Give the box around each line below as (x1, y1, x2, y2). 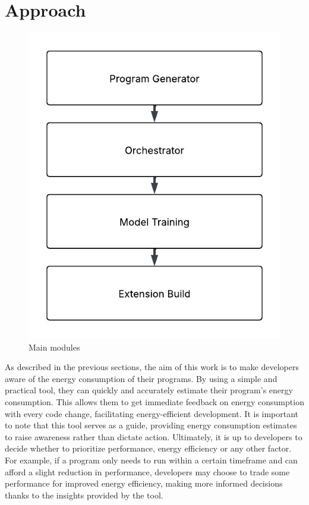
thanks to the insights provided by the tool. (5, 488, 163, 501)
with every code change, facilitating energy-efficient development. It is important (5, 407, 299, 419)
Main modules (29, 340, 80, 353)
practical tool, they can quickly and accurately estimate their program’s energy (5, 384, 293, 396)
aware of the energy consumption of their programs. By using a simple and (5, 372, 278, 384)
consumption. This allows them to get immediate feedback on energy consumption (5, 396, 304, 408)
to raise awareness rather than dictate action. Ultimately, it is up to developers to (5, 430, 302, 443)
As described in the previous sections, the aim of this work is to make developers (5, 361, 299, 373)
